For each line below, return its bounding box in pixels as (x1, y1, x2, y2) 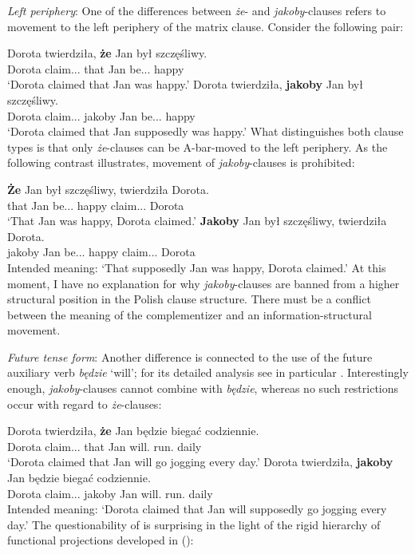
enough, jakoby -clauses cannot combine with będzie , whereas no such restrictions (7, 380, 399, 397)
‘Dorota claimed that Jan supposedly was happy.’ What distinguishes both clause (7, 123, 404, 140)
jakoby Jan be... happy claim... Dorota (7, 243, 196, 260)
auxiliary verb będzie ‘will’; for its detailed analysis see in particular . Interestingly (7, 364, 409, 381)
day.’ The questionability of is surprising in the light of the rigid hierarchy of (7, 516, 381, 532)
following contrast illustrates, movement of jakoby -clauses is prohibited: (7, 154, 355, 171)
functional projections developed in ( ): (7, 532, 194, 548)
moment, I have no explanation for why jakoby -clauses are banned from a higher (7, 275, 400, 291)
